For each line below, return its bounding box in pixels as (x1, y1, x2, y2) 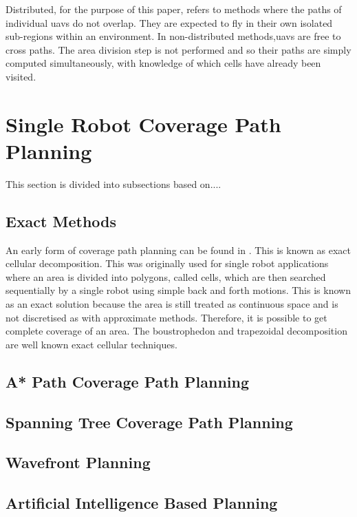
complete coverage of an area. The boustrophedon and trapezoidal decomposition (6, 324, 347, 338)
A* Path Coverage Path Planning (6, 370, 250, 392)
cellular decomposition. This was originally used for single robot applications (6, 256, 329, 271)
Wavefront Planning (6, 452, 151, 473)
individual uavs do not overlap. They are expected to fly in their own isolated (6, 15, 333, 30)
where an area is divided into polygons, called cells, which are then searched (6, 269, 326, 284)
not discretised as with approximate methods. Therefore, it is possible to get (6, 310, 327, 324)
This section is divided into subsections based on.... (6, 176, 221, 191)
